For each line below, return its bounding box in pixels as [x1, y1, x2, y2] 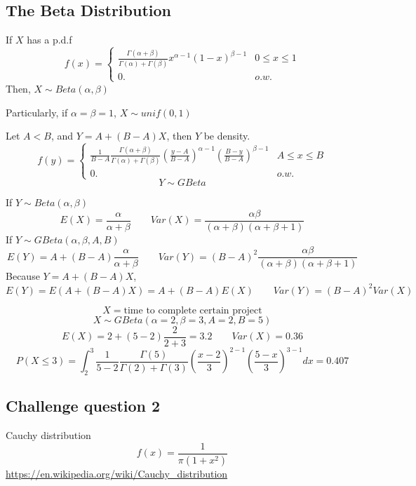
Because [6, 269, 40, 283]
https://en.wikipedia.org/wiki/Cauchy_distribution [6, 466, 228, 480]
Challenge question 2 [6, 395, 161, 417]
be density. [203, 128, 250, 143]
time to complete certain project [123, 305, 262, 316]
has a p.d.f [27, 32, 72, 47]
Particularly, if [6, 104, 68, 119]
